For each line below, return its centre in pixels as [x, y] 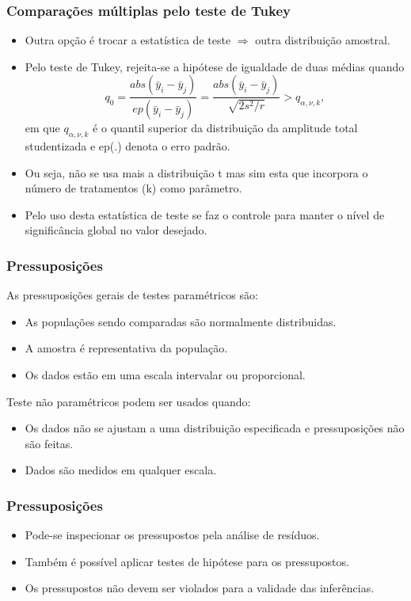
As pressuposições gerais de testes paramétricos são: [132, 295]
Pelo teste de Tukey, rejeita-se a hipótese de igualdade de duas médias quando [215, 66]
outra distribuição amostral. [323, 40]
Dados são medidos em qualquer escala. [121, 470]
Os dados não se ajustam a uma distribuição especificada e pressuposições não [215, 428]
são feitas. [49, 443]
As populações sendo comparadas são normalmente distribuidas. [181, 321]
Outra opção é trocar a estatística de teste [128, 40]
